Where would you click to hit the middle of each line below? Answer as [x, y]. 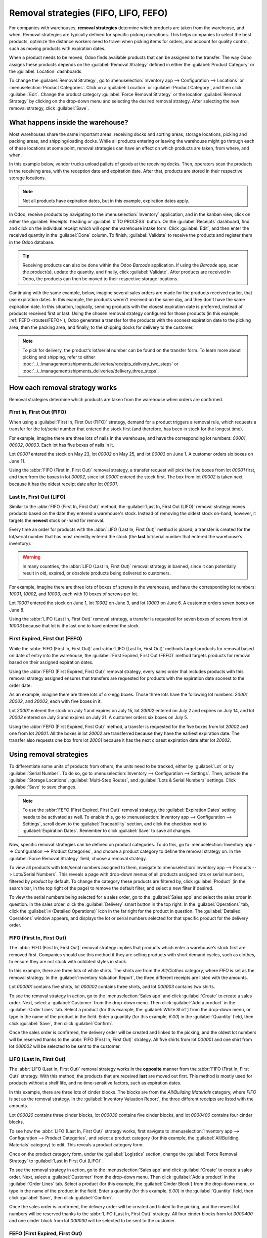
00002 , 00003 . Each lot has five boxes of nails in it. [62, 445]
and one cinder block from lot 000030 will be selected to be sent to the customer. [92, 1221]
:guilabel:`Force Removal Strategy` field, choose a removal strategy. [78, 858]
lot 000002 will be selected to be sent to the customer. [65, 1046]
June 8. [17, 610]
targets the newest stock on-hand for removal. [57, 520]
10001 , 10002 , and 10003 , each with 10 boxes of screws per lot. [74, 594]
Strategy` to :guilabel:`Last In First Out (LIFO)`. [56, 1161]
